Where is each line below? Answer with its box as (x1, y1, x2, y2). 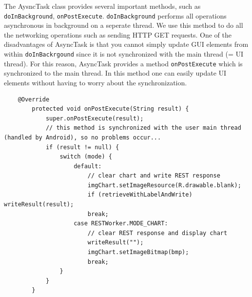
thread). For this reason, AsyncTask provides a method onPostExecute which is (4, 58, 243, 68)
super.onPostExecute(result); (45, 115, 144, 122)
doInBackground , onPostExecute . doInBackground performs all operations (4, 10, 227, 20)
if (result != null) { (45, 143, 119, 151)
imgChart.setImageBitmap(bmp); (87, 249, 189, 256)
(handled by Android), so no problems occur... (4, 134, 161, 141)
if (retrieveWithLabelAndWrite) (87, 191, 193, 198)
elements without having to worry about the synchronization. (4, 77, 187, 87)
